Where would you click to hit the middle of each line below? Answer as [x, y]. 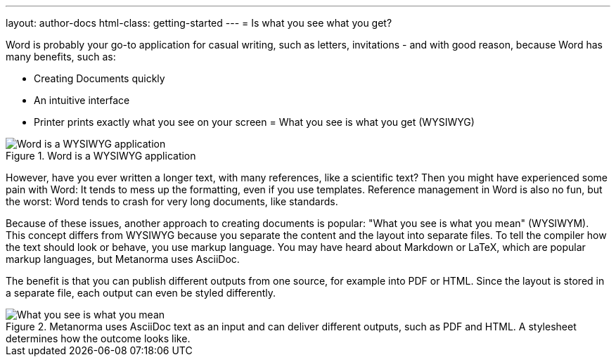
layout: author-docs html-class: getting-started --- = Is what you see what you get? [199, 23]
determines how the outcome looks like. [98, 338]
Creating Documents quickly [100, 78]
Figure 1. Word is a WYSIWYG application [101, 156]
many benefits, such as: [61, 57]
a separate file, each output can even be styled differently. [141, 293]
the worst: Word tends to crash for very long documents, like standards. [172, 201]
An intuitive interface [82, 100]
